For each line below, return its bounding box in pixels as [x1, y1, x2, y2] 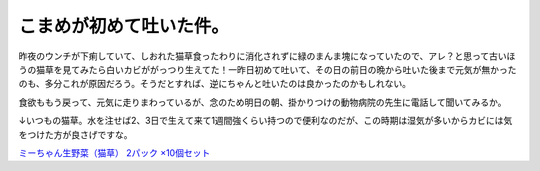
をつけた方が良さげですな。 [18, 128, 133, 140]
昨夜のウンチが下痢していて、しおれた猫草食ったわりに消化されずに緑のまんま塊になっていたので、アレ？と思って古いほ [18, 50, 516, 62]
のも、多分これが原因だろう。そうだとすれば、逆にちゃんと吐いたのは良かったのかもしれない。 [18, 78, 412, 90]
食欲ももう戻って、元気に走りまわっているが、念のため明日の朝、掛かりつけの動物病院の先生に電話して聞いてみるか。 [18, 96, 507, 108]
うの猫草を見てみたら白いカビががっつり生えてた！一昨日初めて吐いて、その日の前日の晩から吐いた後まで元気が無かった [18, 63, 517, 75]
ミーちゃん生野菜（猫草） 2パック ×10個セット [18, 146, 211, 159]
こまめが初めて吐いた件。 [18, 15, 230, 37]
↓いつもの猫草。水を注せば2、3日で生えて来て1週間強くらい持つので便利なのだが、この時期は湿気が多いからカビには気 [18, 115, 513, 127]
